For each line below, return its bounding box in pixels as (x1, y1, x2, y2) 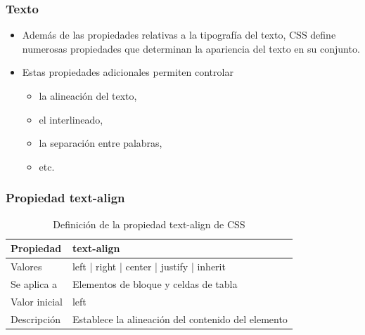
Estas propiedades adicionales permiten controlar (22, 65, 233, 79)
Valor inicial (11, 294, 63, 308)
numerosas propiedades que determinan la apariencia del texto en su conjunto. (22, 41, 360, 55)
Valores (11, 259, 42, 274)
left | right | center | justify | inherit (72, 259, 226, 274)
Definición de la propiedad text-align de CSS (53, 216, 245, 231)
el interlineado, (39, 112, 103, 126)
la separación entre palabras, (39, 136, 162, 150)
